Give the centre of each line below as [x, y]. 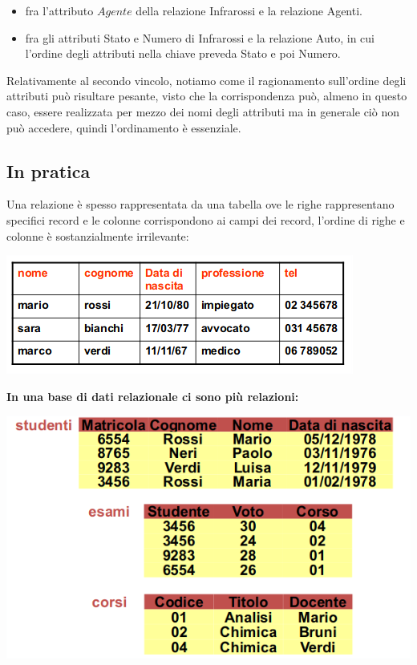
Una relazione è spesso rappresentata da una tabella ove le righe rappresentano [200, 204]
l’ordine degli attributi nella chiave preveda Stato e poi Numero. [183, 53]
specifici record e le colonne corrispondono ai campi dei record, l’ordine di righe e [206, 219]
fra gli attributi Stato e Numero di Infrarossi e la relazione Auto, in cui [200, 37]
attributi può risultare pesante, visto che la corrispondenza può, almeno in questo [207, 96]
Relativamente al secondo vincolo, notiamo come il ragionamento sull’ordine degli [206, 80]
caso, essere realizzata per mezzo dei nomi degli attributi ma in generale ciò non [203, 111]
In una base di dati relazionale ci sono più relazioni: [153, 396]
